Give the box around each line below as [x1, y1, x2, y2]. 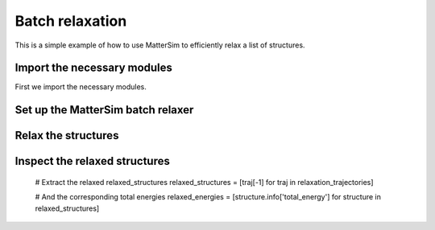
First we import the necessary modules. [14, 82, 147, 92]
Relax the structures [14, 129, 119, 142]
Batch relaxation [14, 12, 127, 30]
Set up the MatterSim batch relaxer [14, 103, 194, 117]
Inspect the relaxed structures [14, 154, 171, 168]
